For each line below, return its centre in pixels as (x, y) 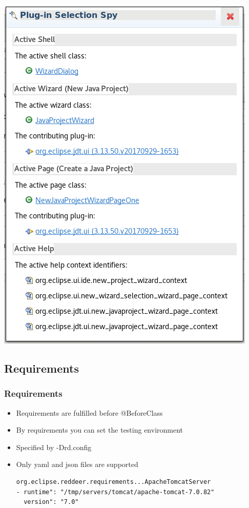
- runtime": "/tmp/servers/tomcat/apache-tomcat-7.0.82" (115, 492)
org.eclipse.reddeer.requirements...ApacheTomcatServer (113, 482)
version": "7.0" (51, 502)
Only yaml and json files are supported (77, 464)
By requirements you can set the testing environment (100, 430)
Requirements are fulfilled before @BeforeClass (89, 412)
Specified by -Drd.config (54, 447)
